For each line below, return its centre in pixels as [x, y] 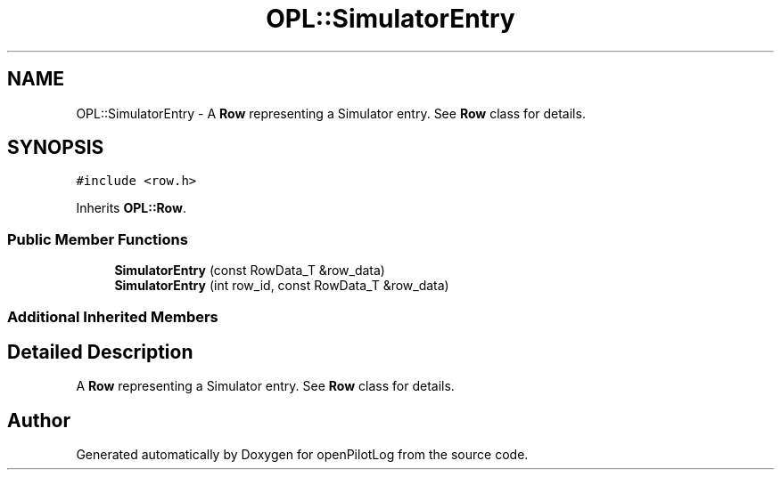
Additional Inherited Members [113, 316]
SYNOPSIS [56, 148]
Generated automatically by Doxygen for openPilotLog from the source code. [302, 455]
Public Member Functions [98, 239]
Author [39, 420]
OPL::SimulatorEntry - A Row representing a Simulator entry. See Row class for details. [331, 113]
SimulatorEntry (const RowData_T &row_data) [250, 271]
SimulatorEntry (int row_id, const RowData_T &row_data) [282, 286]
